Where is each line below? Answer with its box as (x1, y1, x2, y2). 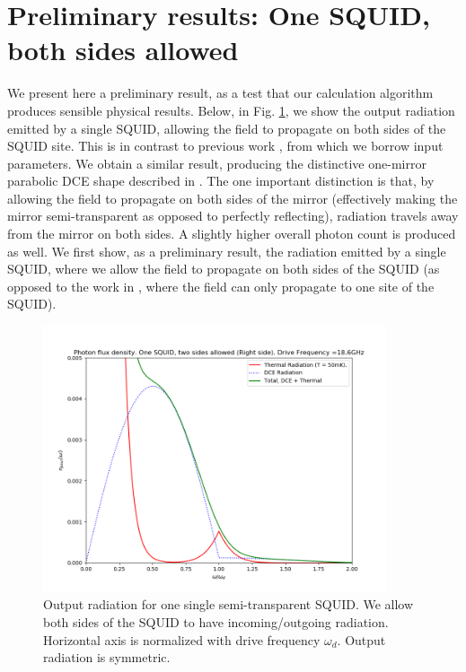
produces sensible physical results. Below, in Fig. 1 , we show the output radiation (7, 100, 455, 119)
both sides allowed (7, 31, 239, 68)
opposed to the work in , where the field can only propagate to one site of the (7, 276, 435, 295)
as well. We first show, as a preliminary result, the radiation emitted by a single (7, 241, 446, 260)
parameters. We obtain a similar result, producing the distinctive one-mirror (7, 153, 426, 172)
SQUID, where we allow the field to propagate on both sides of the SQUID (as (7, 259, 440, 278)
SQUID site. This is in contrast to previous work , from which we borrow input (7, 136, 444, 155)
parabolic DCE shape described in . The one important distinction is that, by (7, 171, 435, 190)
